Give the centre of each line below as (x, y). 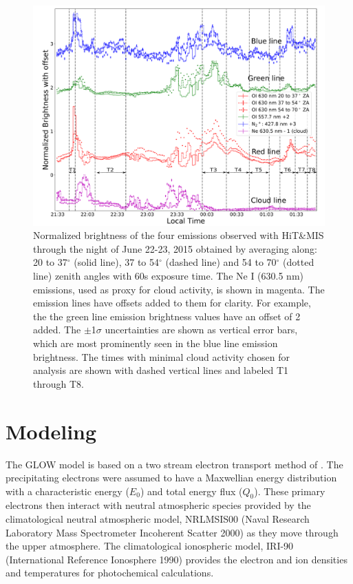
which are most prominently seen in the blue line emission (156, 343)
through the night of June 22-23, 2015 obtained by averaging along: (175, 248)
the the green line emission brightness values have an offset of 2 (167, 316)
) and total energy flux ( (191, 491)
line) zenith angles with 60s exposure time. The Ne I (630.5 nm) (169, 276)
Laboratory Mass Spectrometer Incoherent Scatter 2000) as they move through (172, 532)
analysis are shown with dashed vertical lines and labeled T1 (161, 370)
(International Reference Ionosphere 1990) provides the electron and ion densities (176, 559)
